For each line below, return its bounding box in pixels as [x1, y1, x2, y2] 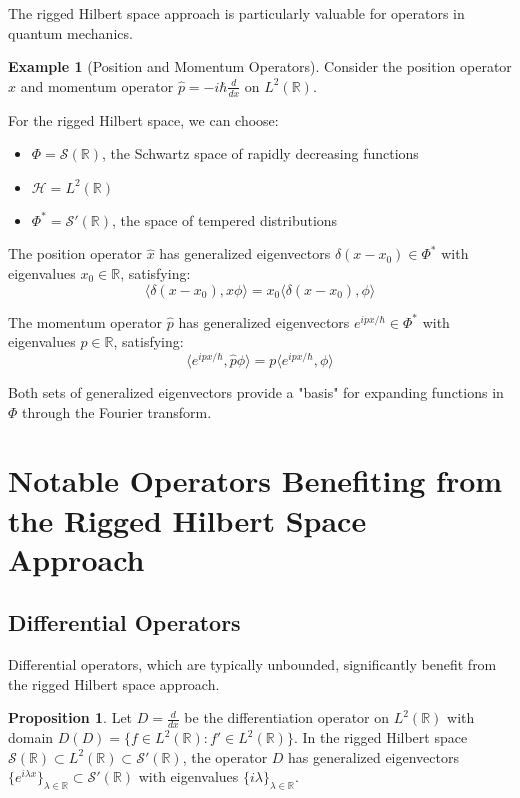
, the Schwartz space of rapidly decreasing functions [101, 143, 419, 164]
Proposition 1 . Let [8, 707, 133, 728]
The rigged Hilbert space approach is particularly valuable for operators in [8, 3, 465, 23]
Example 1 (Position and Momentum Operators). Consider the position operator [8, 56, 512, 77]
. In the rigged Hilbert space [293, 727, 468, 748]
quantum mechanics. [8, 22, 133, 43]
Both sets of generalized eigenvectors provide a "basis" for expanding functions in [8, 382, 504, 403]
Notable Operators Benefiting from [8, 460, 503, 501]
